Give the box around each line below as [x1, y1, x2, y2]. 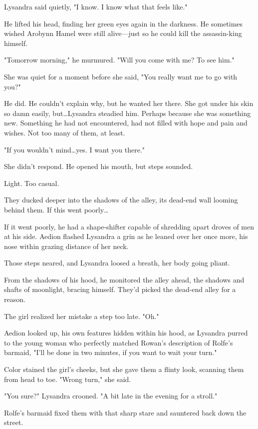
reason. [4, 294, 25, 304]
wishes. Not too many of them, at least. [4, 127, 125, 137]
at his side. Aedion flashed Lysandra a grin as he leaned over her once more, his [4, 231, 248, 241]
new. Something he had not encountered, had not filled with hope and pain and [4, 117, 248, 128]
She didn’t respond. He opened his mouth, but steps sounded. [4, 161, 193, 171]
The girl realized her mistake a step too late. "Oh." [4, 310, 159, 321]
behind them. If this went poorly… [4, 204, 109, 214]
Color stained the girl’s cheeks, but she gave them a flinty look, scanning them [4, 364, 244, 374]
